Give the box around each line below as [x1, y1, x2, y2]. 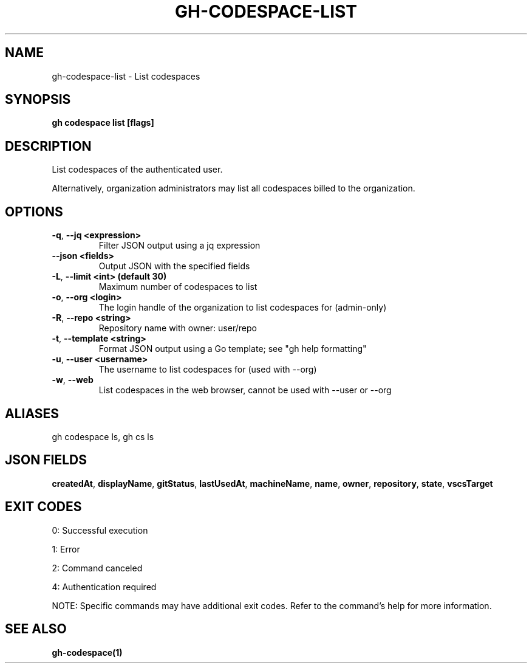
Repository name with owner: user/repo [98, 323, 257, 334]
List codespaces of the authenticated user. [52, 164, 223, 175]
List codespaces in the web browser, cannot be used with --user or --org [98, 385, 392, 396]
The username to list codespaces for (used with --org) [98, 364, 317, 375]
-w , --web [52, 374, 94, 385]
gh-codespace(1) [52, 647, 123, 658]
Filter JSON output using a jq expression [98, 240, 261, 251]
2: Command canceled [52, 562, 143, 573]
